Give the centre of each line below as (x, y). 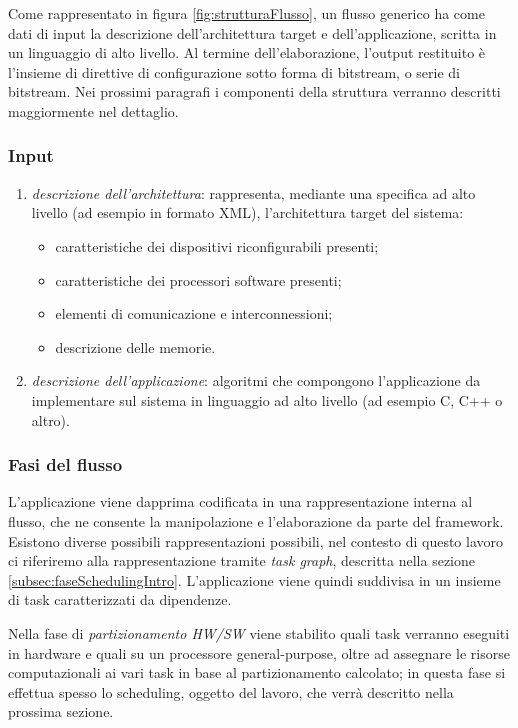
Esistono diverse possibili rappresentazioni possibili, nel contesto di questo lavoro (256, 540)
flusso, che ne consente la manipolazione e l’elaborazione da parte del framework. (256, 520)
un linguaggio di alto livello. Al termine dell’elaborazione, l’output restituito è (247, 52)
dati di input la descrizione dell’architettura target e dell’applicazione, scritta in (252, 32)
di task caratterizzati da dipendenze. (120, 599)
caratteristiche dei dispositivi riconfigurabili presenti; (217, 245)
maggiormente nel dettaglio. (93, 110)
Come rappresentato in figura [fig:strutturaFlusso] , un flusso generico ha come (246, 13)
